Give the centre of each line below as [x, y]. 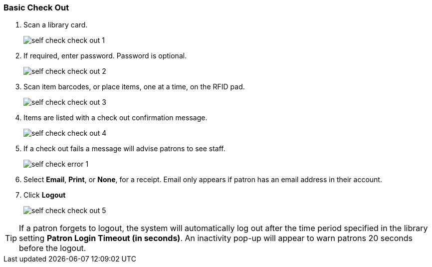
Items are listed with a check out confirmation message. [115, 118]
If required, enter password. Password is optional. [105, 56]
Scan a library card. [56, 25]
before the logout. [53, 248]
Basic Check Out [36, 7]
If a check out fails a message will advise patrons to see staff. [124, 149]
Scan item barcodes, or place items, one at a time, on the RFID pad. [134, 87]
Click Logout [45, 195]
